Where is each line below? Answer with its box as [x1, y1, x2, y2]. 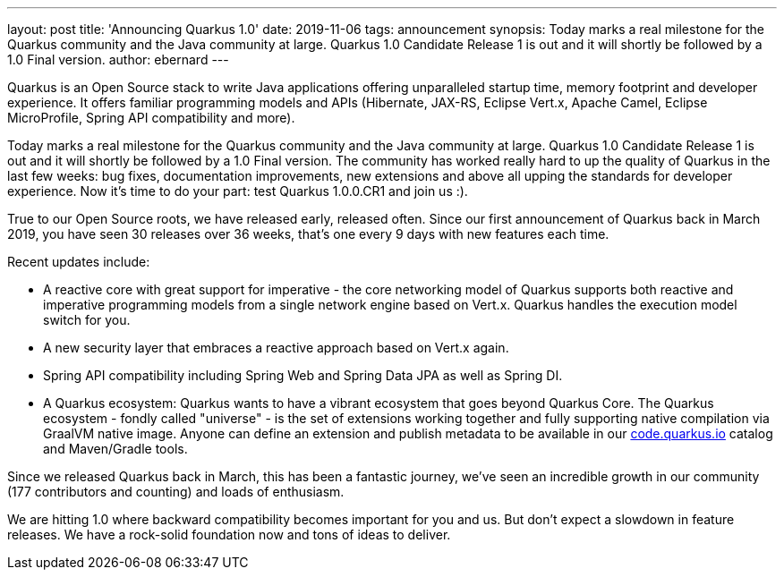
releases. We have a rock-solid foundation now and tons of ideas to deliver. [7, 527, 451, 542]
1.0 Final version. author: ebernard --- [7, 52, 229, 67]
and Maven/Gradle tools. [43, 441, 188, 456]
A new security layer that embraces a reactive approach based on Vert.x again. [43, 340, 509, 355]
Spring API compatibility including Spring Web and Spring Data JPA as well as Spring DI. [43, 368, 563, 383]
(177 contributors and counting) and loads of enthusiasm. [7, 484, 345, 499]
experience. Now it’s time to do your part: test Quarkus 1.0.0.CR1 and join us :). [7, 183, 468, 199]
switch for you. [43, 312, 131, 327]
